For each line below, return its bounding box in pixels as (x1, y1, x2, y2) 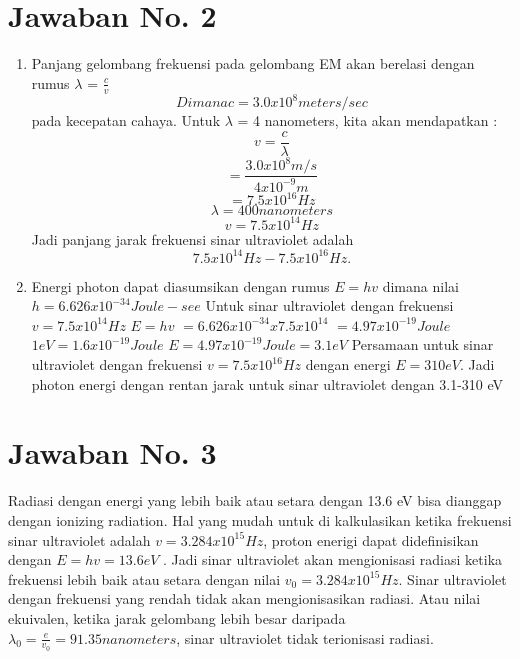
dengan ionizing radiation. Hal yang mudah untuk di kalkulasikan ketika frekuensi (8, 509, 512, 530)
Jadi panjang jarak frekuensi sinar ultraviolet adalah (31, 228, 354, 249)
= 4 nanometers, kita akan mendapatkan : (237, 110, 498, 131)
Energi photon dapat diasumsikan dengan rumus (31, 275, 330, 296)
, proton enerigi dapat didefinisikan (263, 529, 479, 550)
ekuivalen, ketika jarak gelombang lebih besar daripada (8, 607, 346, 628)
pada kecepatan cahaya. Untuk (31, 110, 221, 131)
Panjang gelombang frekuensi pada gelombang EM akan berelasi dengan (31, 53, 475, 74)
